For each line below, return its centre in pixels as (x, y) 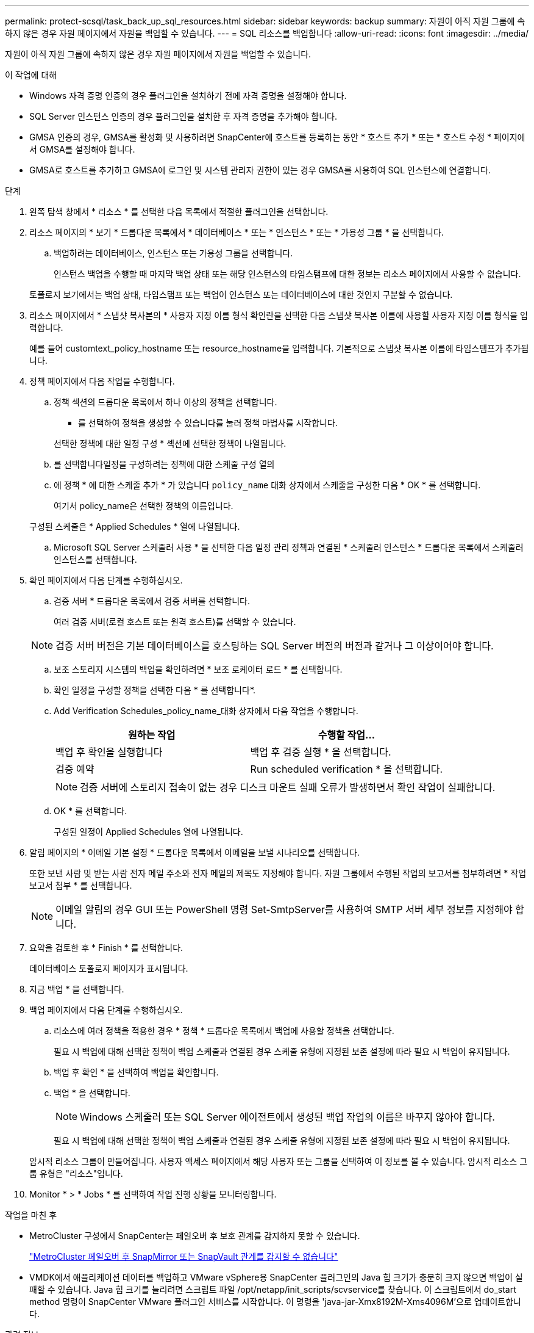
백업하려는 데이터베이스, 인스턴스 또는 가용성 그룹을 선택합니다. (173, 253)
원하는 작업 (152, 735)
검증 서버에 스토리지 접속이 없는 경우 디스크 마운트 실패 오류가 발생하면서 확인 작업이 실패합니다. (288, 787)
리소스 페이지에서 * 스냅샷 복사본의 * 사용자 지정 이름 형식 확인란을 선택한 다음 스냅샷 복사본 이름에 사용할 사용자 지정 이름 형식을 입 (279, 315)
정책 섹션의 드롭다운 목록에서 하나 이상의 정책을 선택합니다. (166, 402)
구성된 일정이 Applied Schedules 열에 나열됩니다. (148, 832)
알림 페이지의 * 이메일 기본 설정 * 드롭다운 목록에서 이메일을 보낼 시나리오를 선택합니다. (194, 852)
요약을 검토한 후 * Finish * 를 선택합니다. (106, 948)
